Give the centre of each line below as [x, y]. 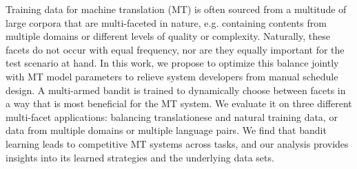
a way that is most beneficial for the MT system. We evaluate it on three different [179, 103]
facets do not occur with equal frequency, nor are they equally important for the [175, 49]
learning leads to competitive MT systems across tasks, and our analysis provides [177, 143]
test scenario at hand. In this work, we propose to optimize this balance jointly [172, 63]
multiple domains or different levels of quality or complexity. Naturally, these [168, 36]
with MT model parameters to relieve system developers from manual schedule [172, 76]
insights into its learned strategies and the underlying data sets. [140, 157]
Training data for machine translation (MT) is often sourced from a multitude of [176, 9]
